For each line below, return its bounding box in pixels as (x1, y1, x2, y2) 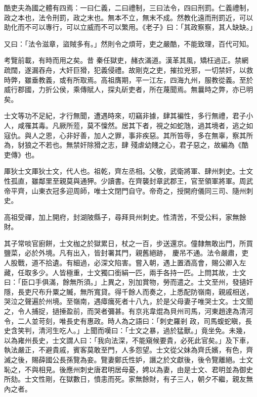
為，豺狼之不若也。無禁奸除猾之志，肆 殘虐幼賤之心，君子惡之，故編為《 (4, 140, 242, 150)
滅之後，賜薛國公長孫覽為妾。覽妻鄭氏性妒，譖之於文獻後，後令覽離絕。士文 (4, 354, 253, 364)
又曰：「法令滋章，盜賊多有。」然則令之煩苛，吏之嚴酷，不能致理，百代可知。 (4, 38, 253, 49)
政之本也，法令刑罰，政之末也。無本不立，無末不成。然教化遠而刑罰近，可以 (4, 12, 253, 22)
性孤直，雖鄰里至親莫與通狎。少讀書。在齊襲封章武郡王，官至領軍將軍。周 (4, 175, 246, 186)
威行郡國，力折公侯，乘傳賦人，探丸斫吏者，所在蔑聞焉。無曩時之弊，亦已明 (4, 84, 253, 95)
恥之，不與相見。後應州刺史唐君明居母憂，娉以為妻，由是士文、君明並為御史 (4, 364, 253, 374)
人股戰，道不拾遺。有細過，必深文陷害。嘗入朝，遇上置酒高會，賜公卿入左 (4, 257, 246, 268)
